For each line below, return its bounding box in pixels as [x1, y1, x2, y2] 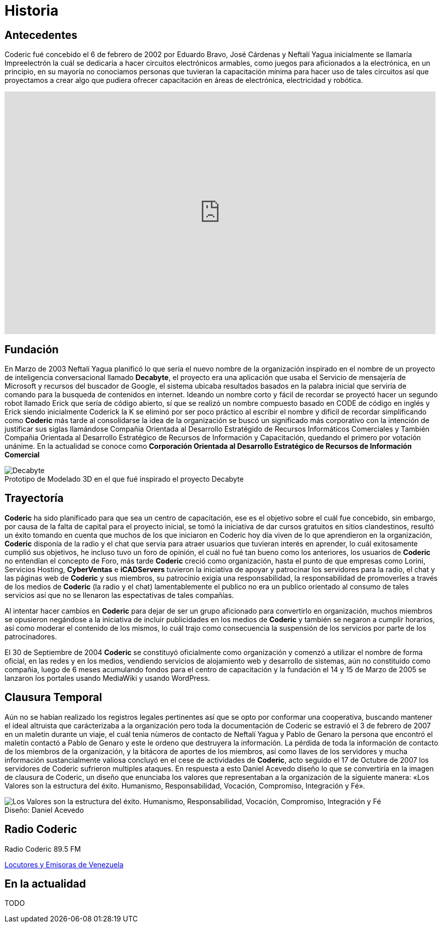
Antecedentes [5, 28, 78, 41]
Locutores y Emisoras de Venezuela [5, 860, 124, 869]
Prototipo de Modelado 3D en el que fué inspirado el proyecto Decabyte [5, 475, 244, 484]
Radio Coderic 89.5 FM [5, 844, 81, 853]
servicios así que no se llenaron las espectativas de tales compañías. [5, 590, 234, 599]
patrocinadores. [5, 632, 57, 641]
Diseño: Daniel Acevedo [5, 805, 84, 814]
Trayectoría [5, 492, 64, 505]
